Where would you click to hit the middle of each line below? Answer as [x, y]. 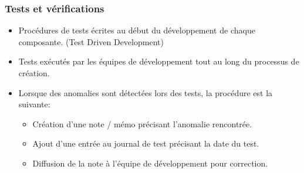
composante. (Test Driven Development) [91, 41]
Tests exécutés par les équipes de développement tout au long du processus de [159, 61]
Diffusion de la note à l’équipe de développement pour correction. [150, 163]
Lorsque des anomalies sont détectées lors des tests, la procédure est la [146, 92]
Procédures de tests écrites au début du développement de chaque [137, 30]
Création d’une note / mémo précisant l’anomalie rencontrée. [142, 123]
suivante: [34, 104]
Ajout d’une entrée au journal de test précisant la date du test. [146, 143]
